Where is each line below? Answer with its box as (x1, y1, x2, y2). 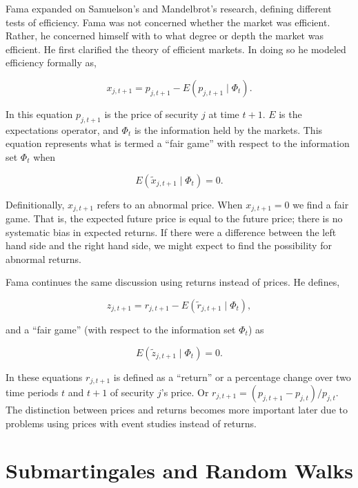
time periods (6, 385, 59, 400)
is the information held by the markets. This (134, 122, 323, 137)
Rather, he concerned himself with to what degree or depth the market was (6, 28, 324, 43)
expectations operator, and (6, 122, 119, 137)
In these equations (6, 369, 83, 384)
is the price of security (104, 106, 199, 121)
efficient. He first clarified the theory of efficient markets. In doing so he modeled (6, 41, 346, 56)
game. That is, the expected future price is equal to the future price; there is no (6, 211, 343, 225)
